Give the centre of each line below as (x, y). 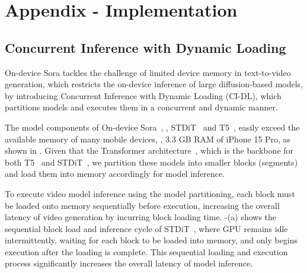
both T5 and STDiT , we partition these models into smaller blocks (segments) (151, 162)
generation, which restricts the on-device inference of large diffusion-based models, (154, 84)
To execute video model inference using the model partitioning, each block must (150, 193)
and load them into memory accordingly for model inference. (115, 174)
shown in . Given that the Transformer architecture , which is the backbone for (149, 150)
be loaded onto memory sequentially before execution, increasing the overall (142, 205)
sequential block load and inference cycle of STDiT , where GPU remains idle (146, 228)
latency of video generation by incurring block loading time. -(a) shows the (141, 217)
